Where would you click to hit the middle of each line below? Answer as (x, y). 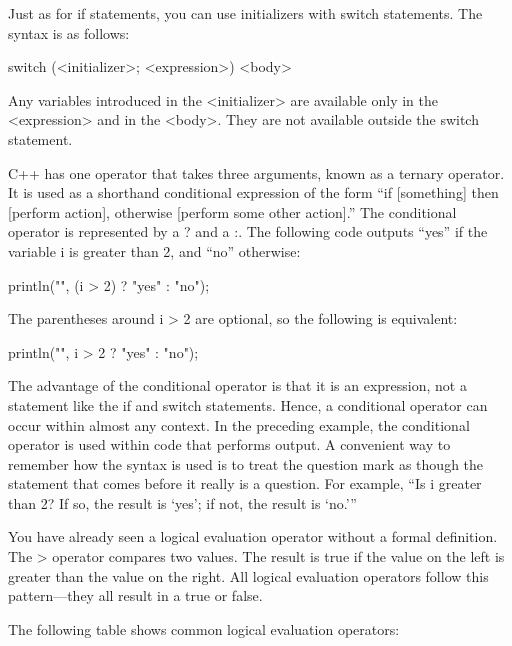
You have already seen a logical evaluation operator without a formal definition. (253, 536)
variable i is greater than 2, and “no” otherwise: (154, 250)
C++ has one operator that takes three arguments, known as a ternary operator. (256, 172)
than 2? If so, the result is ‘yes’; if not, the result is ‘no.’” (182, 502)
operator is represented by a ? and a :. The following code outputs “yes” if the (248, 231)
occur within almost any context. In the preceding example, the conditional (239, 424)
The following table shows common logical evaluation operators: (204, 628)
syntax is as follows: (69, 32)
